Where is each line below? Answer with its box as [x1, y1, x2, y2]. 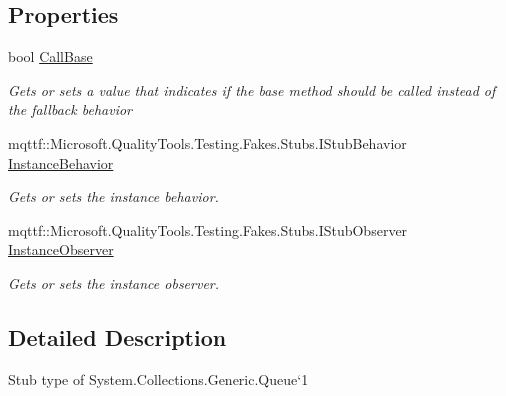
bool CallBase [8, 46, 93, 67]
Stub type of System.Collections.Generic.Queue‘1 [8, 368, 309, 389]
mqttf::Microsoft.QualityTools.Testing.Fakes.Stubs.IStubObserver [8, 219, 408, 240]
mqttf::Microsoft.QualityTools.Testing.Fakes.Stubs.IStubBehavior [8, 132, 407, 153]
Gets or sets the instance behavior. [8, 186, 219, 207]
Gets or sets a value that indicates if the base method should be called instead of [8, 79, 496, 100]
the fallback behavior [8, 99, 132, 120]
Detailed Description [8, 321, 227, 352]
